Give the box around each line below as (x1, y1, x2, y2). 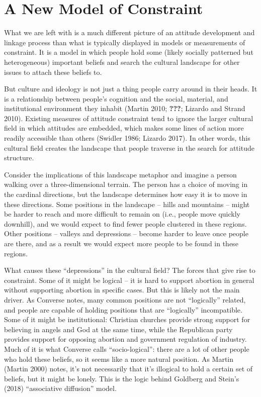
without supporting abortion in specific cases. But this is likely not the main (4, 284, 240, 295)
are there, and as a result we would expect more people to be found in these (4, 238, 238, 248)
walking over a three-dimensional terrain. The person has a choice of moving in (4, 179, 248, 189)
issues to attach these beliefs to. (4, 66, 102, 77)
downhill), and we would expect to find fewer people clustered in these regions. (4, 218, 247, 229)
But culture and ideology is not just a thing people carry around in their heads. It (4, 83, 257, 94)
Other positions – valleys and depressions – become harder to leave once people (4, 228, 248, 239)
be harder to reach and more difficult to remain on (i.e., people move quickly (4, 209, 240, 219)
